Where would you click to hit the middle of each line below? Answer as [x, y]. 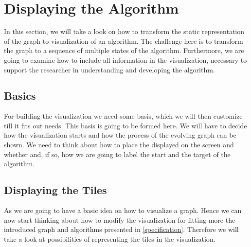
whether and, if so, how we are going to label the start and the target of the [117, 154]
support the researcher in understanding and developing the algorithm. [109, 69]
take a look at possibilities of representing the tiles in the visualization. [110, 238]
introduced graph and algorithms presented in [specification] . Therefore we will [121, 229]
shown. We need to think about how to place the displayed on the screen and [119, 145]
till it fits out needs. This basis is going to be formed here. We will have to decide [125, 125]
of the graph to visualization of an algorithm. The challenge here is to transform [124, 41]
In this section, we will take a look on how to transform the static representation [124, 31]
